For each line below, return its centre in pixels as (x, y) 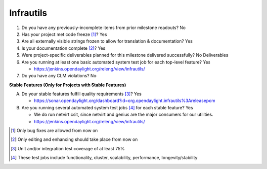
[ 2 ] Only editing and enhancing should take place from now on (74, 139)
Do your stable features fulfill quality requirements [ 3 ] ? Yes (82, 94)
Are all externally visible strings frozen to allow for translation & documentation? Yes (107, 41)
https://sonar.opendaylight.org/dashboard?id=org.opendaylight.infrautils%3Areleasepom (125, 101)
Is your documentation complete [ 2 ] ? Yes (64, 48)
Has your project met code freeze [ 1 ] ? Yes (64, 34)
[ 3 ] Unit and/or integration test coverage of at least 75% (68, 148)
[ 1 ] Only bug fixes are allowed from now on (54, 131)
